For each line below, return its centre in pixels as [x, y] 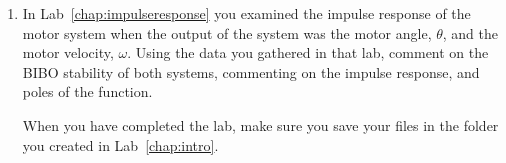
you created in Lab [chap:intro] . [120, 144]
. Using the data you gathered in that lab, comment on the [308, 52]
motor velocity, [68, 52]
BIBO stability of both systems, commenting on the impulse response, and [251, 71]
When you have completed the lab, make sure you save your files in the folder [260, 124]
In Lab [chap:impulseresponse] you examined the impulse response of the [246, 13]
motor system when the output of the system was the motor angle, [227, 32]
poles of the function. [87, 91]
